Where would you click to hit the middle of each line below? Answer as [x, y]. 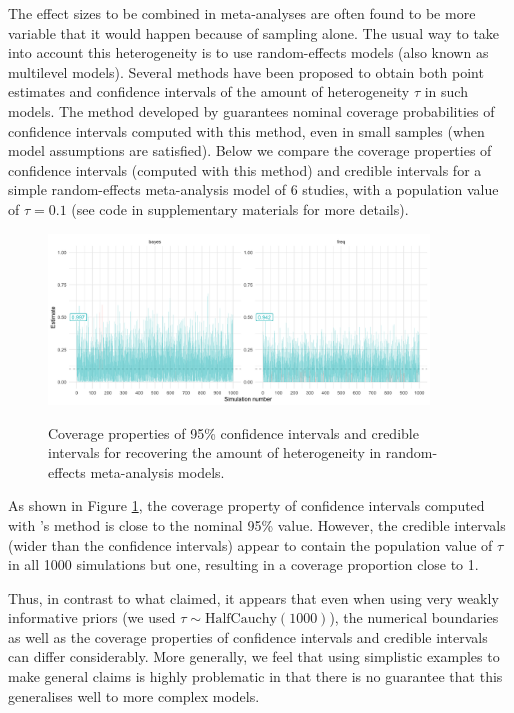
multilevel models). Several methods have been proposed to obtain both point [246, 71]
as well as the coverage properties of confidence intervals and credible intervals [248, 636]
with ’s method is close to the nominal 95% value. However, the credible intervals [257, 524]
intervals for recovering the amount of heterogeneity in [215, 452]
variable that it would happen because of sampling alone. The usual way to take [254, 32]
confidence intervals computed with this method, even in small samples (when [246, 130]
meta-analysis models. [157, 471]
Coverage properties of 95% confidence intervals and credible [233, 432]
